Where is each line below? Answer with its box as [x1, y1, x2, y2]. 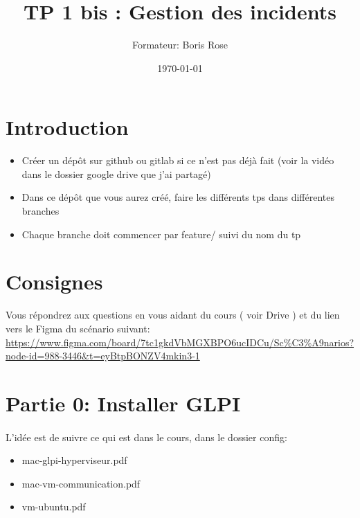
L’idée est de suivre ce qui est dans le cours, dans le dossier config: [6, 429, 287, 444]
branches [21, 204, 60, 218]
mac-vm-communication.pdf [21, 476, 141, 490]
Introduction [6, 113, 129, 141]
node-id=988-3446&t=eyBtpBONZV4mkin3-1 [6, 348, 200, 363]
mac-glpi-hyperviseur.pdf [21, 453, 127, 467]
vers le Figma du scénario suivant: [6, 321, 150, 335]
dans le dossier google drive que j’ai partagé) [21, 166, 211, 181]
